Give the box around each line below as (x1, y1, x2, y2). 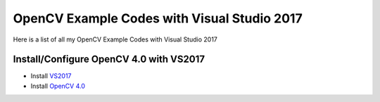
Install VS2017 (30, 72, 72, 80)
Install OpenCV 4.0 (30, 82, 86, 90)
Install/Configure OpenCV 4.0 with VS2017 (13, 53, 205, 65)
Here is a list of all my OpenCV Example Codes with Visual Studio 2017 (13, 35, 218, 44)
